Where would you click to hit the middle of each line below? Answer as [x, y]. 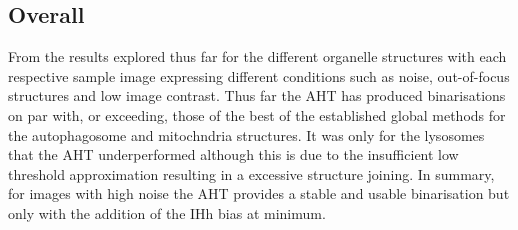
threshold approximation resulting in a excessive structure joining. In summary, [251, 173]
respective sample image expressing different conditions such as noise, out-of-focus [259, 75]
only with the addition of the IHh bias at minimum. [167, 212]
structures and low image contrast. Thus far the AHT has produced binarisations [257, 95]
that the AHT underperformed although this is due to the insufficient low [233, 154]
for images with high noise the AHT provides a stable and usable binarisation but [259, 193]
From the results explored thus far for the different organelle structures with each [257, 56]
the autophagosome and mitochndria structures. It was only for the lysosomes [246, 134]
